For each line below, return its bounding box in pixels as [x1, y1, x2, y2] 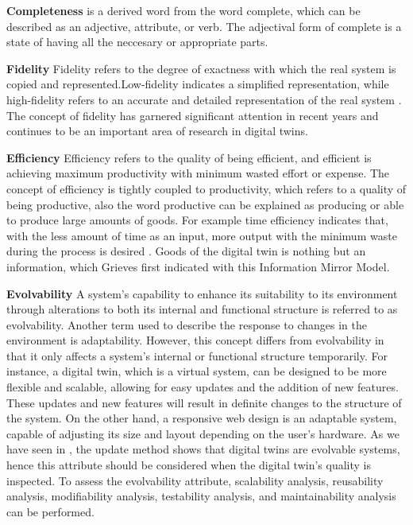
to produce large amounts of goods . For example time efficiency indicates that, [6, 212, 388, 228]
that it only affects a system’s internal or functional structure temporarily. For [6, 347, 388, 364]
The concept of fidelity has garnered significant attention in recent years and [6, 107, 379, 123]
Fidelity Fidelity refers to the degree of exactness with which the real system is [6, 60, 396, 76]
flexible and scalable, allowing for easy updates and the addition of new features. [6, 379, 399, 395]
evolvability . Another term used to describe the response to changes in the [6, 316, 367, 332]
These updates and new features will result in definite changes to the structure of [6, 394, 402, 410]
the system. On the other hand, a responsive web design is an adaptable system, [6, 410, 397, 426]
